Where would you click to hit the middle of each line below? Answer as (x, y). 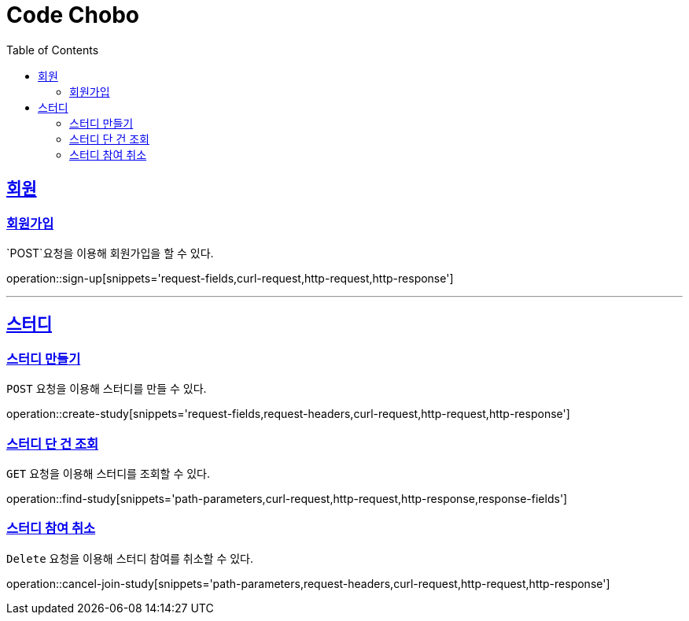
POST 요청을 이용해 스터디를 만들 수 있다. (107, 389)
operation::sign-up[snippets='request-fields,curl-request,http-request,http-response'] (230, 278)
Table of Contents (53, 50)
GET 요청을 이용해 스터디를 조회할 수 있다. (109, 473)
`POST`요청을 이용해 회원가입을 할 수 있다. (110, 253)
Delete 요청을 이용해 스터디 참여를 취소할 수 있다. (130, 558)
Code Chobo (73, 15)
